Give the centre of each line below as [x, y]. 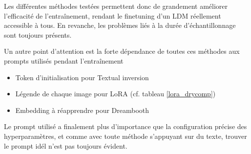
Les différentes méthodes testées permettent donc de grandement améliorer [116, 6]
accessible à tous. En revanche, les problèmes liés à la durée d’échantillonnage [120, 25]
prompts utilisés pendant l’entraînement [64, 60]
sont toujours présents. [38, 34]
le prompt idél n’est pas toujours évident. [66, 145]
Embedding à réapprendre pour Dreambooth [82, 110]
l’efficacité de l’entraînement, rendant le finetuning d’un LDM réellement [113, 15]
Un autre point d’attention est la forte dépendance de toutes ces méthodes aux [122, 51]
